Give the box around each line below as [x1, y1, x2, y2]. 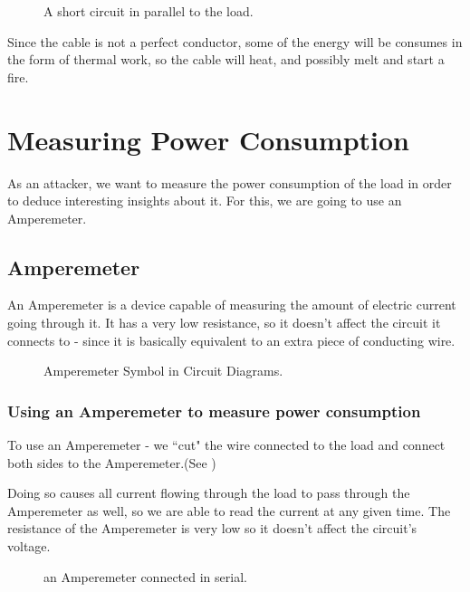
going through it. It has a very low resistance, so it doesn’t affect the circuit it [7, 313, 441, 332]
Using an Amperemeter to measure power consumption [7, 399, 421, 422]
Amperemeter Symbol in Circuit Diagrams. [43, 361, 283, 380]
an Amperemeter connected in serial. [43, 567, 247, 586]
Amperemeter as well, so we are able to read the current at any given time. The [7, 501, 451, 520]
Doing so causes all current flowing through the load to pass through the [7, 483, 410, 502]
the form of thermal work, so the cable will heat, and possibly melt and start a [7, 50, 445, 69]
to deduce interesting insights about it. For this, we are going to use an [7, 191, 402, 210]
